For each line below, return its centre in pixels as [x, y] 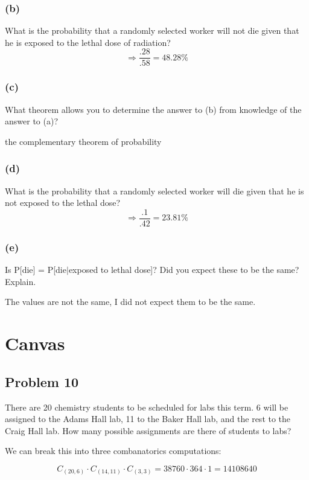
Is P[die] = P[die [36, 270]
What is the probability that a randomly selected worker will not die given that [152, 30]
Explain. [21, 281]
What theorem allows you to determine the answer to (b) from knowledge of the [153, 109]
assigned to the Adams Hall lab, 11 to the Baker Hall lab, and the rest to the [148, 419]
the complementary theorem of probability [83, 141]
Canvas [35, 343]
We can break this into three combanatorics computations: [113, 451]
